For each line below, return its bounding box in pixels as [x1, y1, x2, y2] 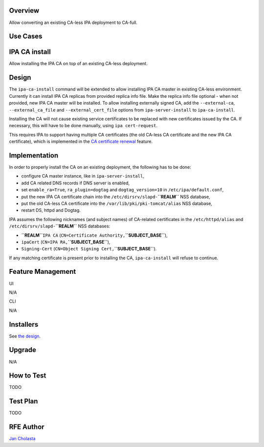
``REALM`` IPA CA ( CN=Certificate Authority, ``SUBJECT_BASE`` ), [21, 232, 168, 238]
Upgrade [9, 346, 37, 354]
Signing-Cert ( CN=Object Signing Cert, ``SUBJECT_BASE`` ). [21, 246, 157, 252]
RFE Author [9, 423, 44, 431]
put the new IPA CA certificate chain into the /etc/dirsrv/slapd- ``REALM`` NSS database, [21, 194, 210, 200]
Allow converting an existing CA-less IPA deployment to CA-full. [9, 20, 138, 25]
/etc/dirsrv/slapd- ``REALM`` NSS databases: [9, 223, 110, 229]
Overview [9, 6, 40, 15]
